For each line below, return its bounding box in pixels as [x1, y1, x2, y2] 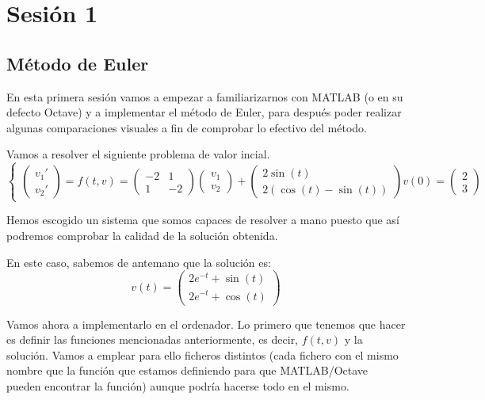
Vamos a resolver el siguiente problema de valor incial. [6, 146, 270, 162]
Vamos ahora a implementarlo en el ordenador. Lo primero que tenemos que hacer [6, 315, 406, 332]
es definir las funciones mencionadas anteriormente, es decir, [6, 331, 299, 348]
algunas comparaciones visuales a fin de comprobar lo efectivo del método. [6, 119, 368, 135]
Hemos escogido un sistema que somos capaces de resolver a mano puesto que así [6, 211, 399, 228]
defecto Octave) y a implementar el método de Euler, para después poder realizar [6, 104, 402, 120]
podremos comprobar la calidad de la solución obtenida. [6, 227, 278, 244]
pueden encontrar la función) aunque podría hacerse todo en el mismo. [6, 377, 349, 394]
